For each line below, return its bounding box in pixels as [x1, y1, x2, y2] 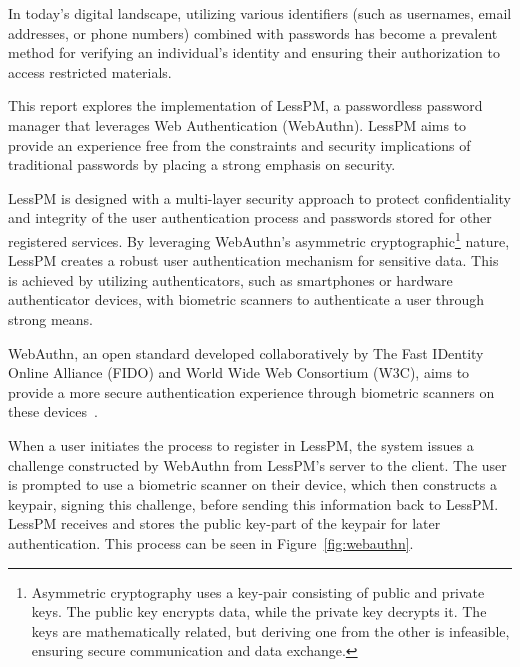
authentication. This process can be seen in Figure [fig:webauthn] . [8, 532, 414, 553]
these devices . [8, 401, 98, 422]
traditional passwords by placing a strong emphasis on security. [8, 154, 396, 175]
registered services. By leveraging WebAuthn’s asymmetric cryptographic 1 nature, [8, 227, 510, 251]
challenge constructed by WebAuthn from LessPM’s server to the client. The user [8, 454, 507, 475]
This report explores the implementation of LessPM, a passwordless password [8, 95, 483, 116]
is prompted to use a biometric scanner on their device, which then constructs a [8, 474, 497, 495]
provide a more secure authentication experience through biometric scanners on [8, 381, 495, 402]
